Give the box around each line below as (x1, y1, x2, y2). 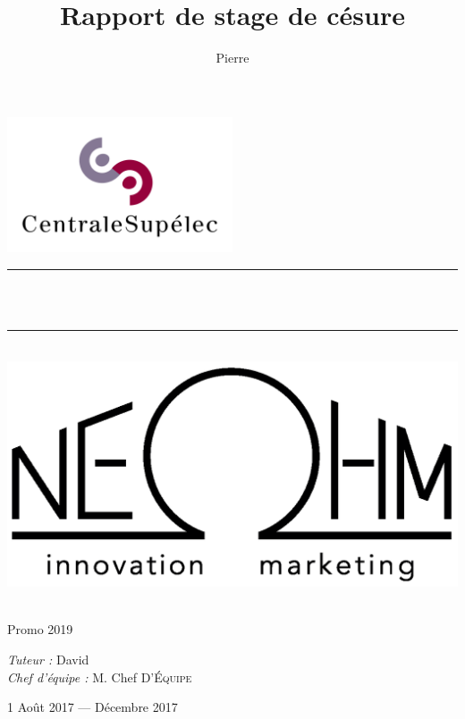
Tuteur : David (7, 649, 89, 668)
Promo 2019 (7, 620, 73, 639)
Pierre (216, 48, 249, 67)
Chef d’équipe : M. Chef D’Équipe (7, 667, 192, 686)
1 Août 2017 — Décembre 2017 (7, 698, 178, 716)
